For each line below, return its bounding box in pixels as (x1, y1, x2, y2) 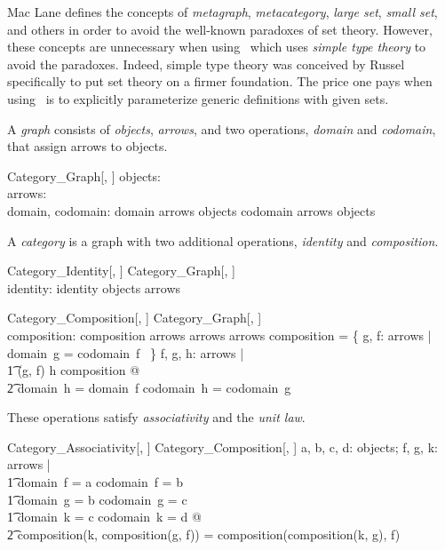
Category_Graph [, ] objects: (7, 166, 161, 185)
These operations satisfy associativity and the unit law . (7, 408, 306, 426)
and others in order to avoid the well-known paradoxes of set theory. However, (7, 20, 433, 38)
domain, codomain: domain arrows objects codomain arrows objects (7, 201, 376, 219)
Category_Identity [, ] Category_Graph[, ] (7, 261, 235, 280)
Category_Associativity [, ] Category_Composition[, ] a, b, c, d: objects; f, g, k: (7, 437, 438, 456)
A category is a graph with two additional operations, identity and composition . (7, 231, 439, 250)
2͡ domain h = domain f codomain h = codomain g (7, 378, 291, 396)
